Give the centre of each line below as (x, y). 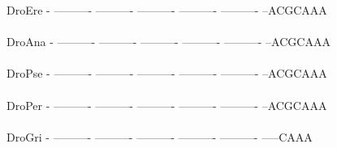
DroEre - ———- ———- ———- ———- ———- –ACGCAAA (167, 10)
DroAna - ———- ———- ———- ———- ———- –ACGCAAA (168, 42)
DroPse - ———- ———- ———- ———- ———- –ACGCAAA (167, 73)
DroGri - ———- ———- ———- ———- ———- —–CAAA (160, 136)
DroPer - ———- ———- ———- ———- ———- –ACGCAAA (167, 105)
